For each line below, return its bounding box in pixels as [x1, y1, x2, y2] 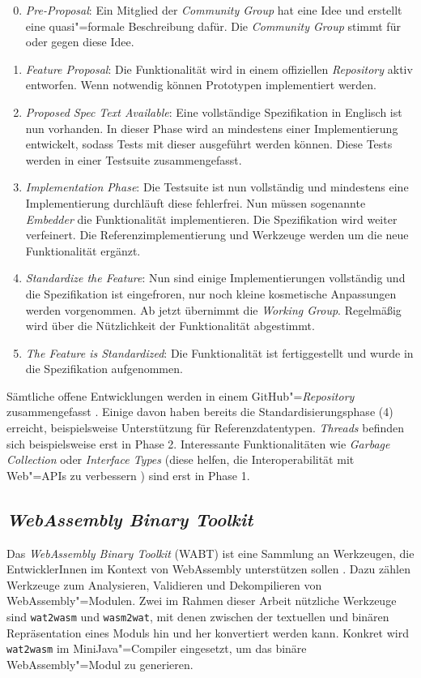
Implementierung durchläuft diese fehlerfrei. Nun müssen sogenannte [25, 194, 366, 211]
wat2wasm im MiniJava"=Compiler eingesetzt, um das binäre [6, 640, 307, 657]
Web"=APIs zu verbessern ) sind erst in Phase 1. [6, 466, 250, 483]
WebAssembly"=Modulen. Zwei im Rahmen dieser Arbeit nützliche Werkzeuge [6, 592, 397, 609]
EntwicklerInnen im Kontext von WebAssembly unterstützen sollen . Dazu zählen [6, 560, 410, 577]
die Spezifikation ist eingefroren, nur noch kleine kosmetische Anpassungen [25, 285, 397, 302]
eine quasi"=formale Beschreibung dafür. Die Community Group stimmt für [25, 17, 401, 34]
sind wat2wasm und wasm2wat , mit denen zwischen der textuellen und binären [6, 608, 389, 625]
